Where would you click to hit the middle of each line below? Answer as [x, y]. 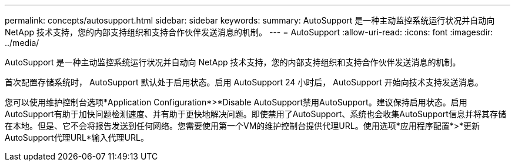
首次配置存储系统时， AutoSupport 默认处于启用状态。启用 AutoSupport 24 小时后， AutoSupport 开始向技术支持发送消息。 [244, 82]
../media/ [22, 43]
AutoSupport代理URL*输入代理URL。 [77, 137]
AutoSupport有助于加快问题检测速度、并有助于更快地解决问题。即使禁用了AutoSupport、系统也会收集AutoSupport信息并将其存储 [255, 114]
